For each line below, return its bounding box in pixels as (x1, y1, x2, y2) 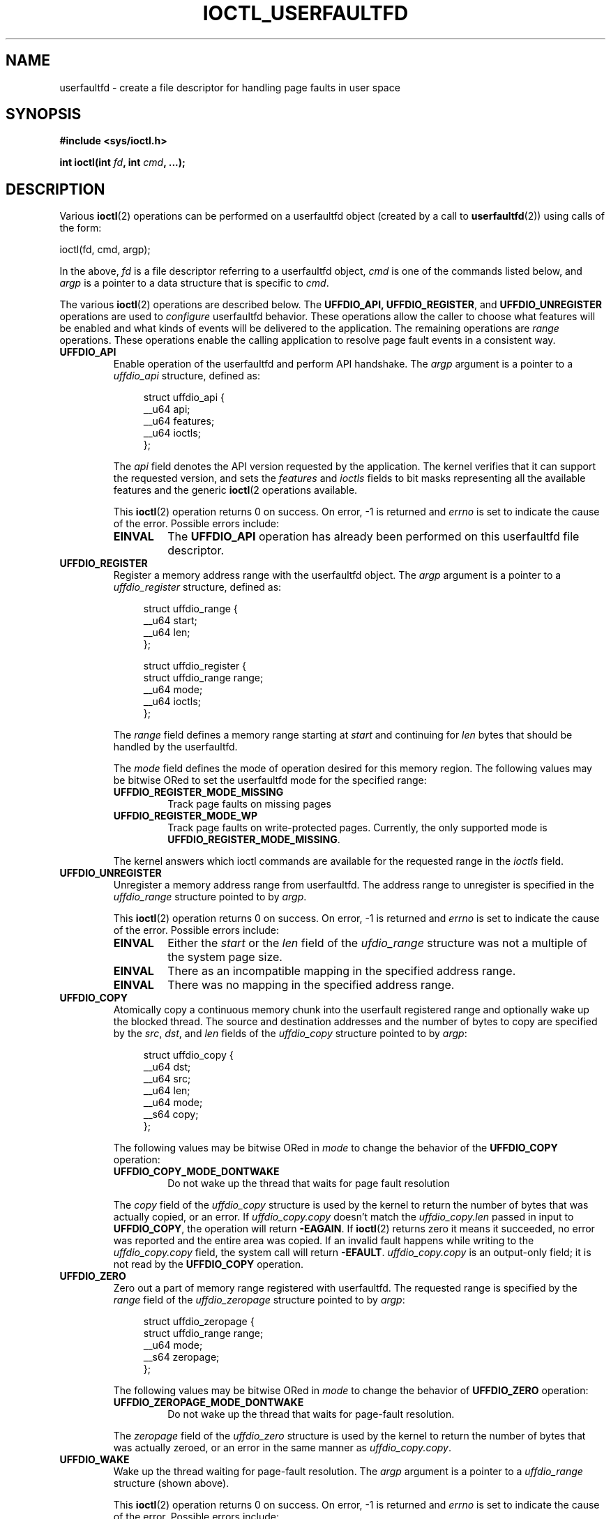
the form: (59, 222, 102, 234)
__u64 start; (143, 614, 197, 627)
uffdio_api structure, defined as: (113, 370, 260, 382)
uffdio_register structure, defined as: (113, 581, 282, 594)
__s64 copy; (143, 1108, 199, 1121)
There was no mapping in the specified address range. (167, 978, 455, 992)
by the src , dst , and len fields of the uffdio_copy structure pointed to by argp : (113, 1027, 467, 1040)
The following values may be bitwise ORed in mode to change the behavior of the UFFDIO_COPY (113, 1142, 558, 1154)
